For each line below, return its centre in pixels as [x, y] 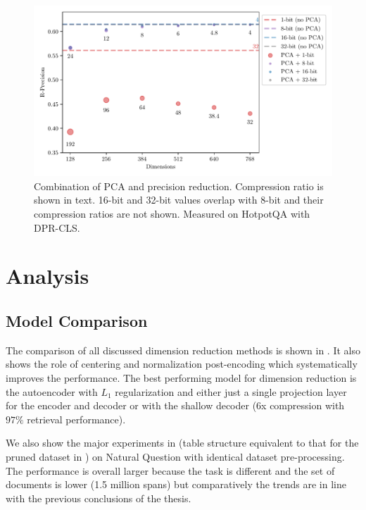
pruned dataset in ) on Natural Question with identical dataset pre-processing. [175, 456]
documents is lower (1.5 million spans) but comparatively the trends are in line [176, 484]
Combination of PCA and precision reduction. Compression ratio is [179, 186]
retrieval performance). [76, 419]
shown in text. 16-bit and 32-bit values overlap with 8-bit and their [179, 200]
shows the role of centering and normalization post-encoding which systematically [182, 364]
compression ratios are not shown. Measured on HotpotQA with [172, 213]
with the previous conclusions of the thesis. [99, 498]
